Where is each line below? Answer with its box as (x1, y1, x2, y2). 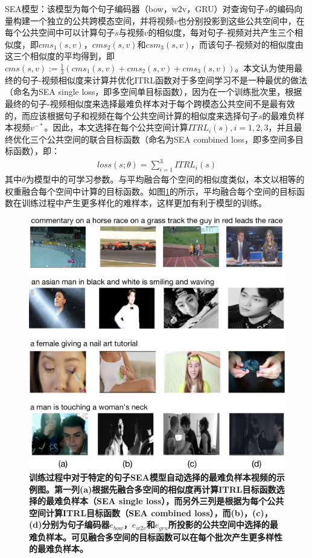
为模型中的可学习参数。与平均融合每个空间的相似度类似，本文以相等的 (25, 173, 305, 186)
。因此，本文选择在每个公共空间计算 (44, 121, 188, 134)
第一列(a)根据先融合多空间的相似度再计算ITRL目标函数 (54, 482, 276, 495)
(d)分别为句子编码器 (29, 518, 110, 531)
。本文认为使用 (235, 61, 294, 74)
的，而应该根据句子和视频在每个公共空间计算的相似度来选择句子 (5, 109, 258, 122)
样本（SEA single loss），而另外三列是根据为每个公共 (71, 495, 284, 507)
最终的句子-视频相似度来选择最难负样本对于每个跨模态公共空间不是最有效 (5, 97, 295, 109)
